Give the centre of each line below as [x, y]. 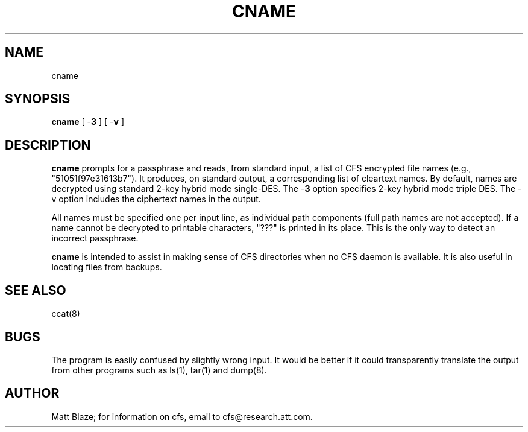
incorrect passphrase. [95, 238]
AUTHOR [32, 393]
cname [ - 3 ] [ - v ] [88, 122]
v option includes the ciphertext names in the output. [156, 199]
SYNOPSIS [38, 99]
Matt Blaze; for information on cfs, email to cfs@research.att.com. [182, 416]
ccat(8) [66, 314]
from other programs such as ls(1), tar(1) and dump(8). [159, 370]
